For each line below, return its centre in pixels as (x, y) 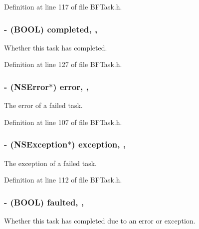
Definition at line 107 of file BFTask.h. (63, 122)
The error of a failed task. (43, 105)
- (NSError (27, 86)
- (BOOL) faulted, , (44, 202)
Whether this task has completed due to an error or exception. (100, 221)
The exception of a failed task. (50, 163)
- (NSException (36, 144)
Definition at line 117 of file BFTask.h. (63, 6)
